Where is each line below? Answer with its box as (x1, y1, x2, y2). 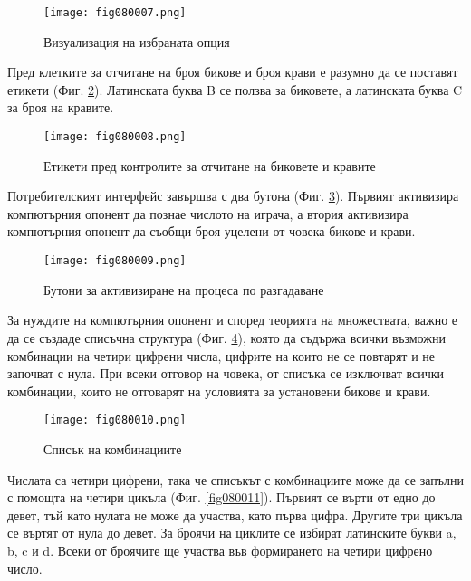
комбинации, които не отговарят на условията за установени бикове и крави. (7, 381, 431, 400)
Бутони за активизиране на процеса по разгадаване (43, 280, 324, 299)
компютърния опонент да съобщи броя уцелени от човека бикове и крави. (7, 222, 416, 241)
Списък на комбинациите (43, 439, 182, 458)
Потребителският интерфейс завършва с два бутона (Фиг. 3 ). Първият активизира (7, 186, 459, 205)
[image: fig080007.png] (43, 6, 187, 19)
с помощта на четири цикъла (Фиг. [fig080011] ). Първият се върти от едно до (7, 488, 436, 507)
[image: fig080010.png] (43, 414, 187, 427)
